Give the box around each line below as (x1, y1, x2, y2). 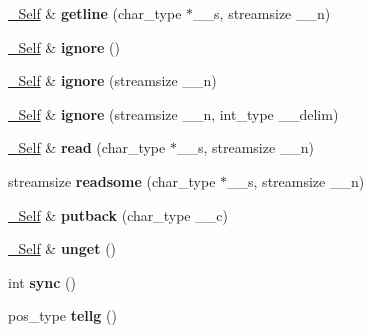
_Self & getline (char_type (8, 3, 182, 23)
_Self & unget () (8, 238, 117, 259)
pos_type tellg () (8, 305, 117, 326)
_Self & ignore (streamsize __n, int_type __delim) (8, 103, 339, 124)
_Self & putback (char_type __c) (8, 204, 228, 225)
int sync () (8, 271, 76, 292)
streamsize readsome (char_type (8, 170, 216, 191)
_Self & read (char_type (8, 137, 166, 158)
